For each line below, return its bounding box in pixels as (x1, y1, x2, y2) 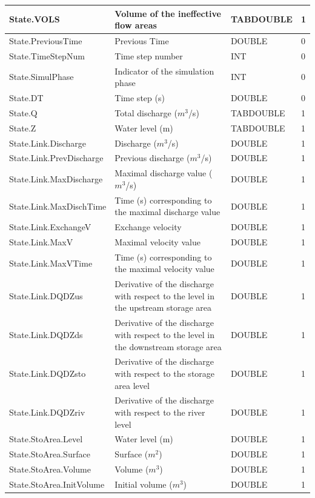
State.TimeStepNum (9, 49, 85, 62)
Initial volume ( (114, 477, 173, 490)
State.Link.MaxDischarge (9, 173, 103, 185)
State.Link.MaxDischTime (9, 199, 107, 212)
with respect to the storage (114, 367, 215, 379)
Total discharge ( (114, 106, 177, 119)
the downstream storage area (114, 340, 222, 353)
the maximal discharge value (114, 205, 220, 218)
